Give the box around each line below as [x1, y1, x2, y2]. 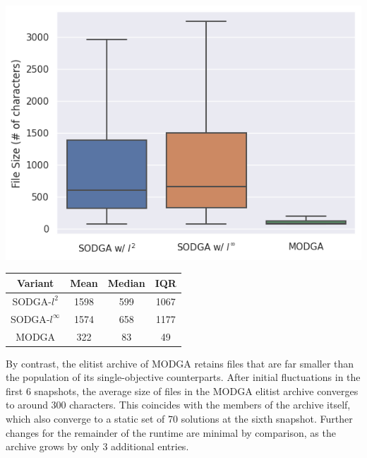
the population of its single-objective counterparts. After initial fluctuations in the [6, 370, 361, 384]
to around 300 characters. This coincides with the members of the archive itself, [6, 397, 351, 412]
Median [107, 275, 145, 290]
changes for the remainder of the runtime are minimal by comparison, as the [6, 425, 336, 440]
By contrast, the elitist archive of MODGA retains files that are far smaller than [6, 356, 354, 370]
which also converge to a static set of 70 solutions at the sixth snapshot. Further [6, 411, 353, 425]
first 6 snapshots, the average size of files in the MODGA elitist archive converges [6, 383, 359, 398]
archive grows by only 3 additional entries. [6, 439, 189, 454]
